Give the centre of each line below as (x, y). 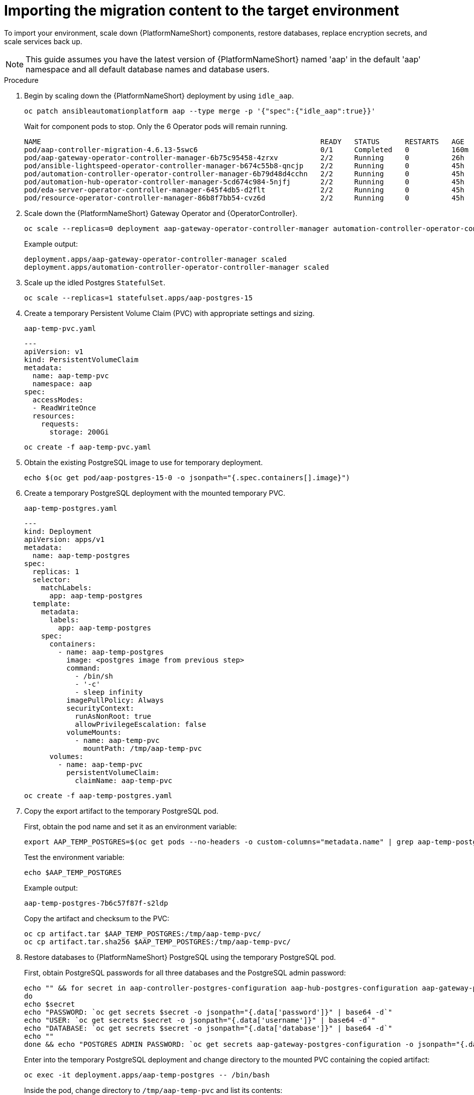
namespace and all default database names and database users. (148, 69)
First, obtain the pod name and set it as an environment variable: (131, 826)
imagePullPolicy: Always (115, 700)
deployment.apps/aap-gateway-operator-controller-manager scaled (155, 259)
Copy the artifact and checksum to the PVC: (97, 918)
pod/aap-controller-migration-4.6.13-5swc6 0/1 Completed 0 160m (247, 149)
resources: (54, 416)
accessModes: (58, 400)
